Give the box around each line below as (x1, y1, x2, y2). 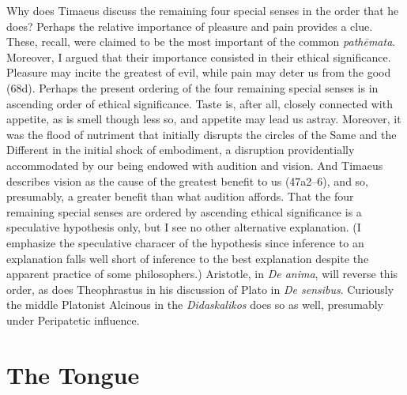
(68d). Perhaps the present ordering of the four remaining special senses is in (6, 79, 379, 96)
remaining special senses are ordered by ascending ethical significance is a (6, 203, 362, 220)
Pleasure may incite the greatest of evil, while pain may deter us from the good (6, 64, 391, 81)
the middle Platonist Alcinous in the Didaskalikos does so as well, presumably (6, 296, 383, 313)
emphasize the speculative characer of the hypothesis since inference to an (6, 234, 364, 250)
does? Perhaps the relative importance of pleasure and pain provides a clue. (6, 17, 373, 34)
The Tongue (6, 358, 140, 390)
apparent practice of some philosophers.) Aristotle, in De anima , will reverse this (6, 265, 398, 282)
